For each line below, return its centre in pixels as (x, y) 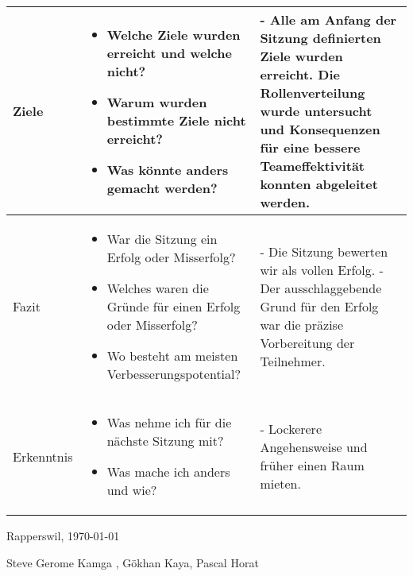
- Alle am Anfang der (328, 19)
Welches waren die (158, 288)
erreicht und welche (169, 52)
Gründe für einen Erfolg (174, 306)
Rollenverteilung (313, 93)
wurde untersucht (316, 111)
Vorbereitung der (307, 343)
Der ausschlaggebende (321, 288)
